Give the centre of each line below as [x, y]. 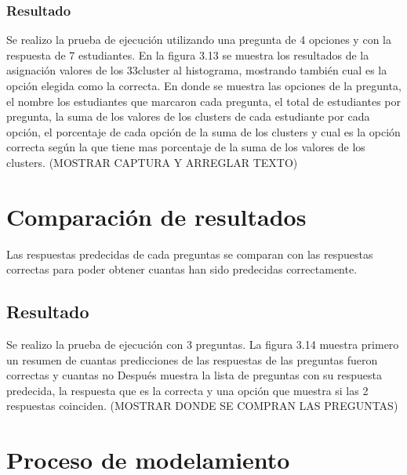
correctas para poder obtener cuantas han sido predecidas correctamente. [182, 269]
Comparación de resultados [156, 216]
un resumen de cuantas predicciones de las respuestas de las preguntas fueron [192, 359]
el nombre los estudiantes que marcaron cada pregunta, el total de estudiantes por [204, 101]
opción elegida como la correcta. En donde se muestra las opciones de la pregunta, [204, 85]
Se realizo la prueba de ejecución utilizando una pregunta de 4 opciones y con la [199, 40]
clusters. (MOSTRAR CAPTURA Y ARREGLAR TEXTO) [152, 162]
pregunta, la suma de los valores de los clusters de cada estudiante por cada [188, 116]
